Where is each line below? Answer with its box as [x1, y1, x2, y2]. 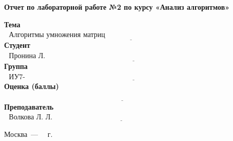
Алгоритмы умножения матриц [9, 31, 105, 39]
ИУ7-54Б [9, 73, 25, 81]
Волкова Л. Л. [9, 114, 53, 121]
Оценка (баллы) [4, 81, 59, 92]
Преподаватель [4, 101, 54, 112]
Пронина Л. [9, 52, 46, 60]
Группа [4, 61, 28, 72]
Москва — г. [4, 128, 53, 139]
